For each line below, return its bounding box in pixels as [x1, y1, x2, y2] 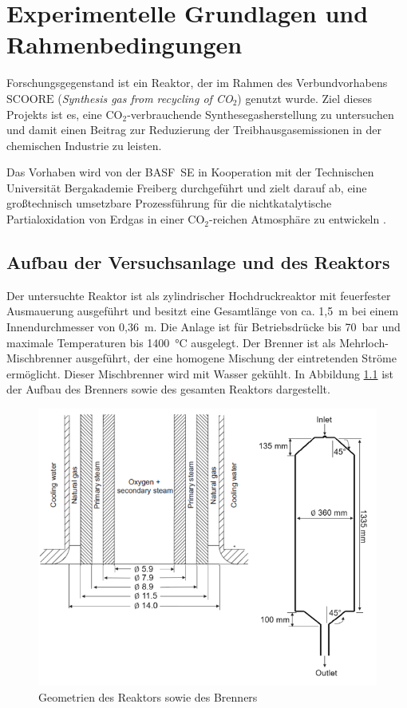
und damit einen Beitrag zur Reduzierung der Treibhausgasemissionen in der [6, 121, 381, 138]
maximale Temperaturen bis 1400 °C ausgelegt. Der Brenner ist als [6, 334, 336, 350]
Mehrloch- [339, 334, 389, 350]
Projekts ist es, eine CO [6, 105, 123, 122]
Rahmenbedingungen [6, 28, 243, 61]
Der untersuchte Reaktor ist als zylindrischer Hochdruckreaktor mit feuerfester [6, 287, 391, 303]
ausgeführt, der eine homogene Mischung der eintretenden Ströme [75, 350, 397, 366]
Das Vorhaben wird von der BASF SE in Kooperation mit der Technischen [6, 164, 374, 180]
